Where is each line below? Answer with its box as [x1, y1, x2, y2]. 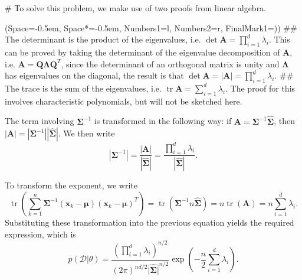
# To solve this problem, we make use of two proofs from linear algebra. [5, 2, 267, 14]
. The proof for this [225, 82, 296, 94]
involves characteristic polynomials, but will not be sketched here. [5, 95, 242, 107]
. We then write [58, 127, 115, 139]
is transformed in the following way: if [94, 115, 232, 127]
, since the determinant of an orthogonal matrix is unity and [61, 57, 280, 70]
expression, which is [5, 227, 76, 240]
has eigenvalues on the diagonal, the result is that [5, 69, 184, 82]
